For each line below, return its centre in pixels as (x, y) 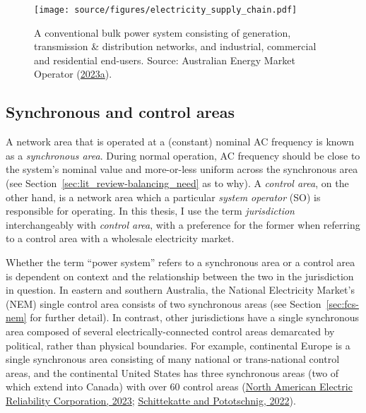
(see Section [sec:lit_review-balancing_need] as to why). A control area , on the (177, 183)
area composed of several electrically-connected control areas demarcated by (170, 331)
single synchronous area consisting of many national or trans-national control (173, 359)
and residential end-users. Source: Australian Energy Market (165, 60)
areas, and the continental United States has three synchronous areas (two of (172, 372)
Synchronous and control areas (120, 112)
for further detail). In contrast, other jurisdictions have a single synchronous (195, 317)
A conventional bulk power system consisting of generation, (163, 32)
